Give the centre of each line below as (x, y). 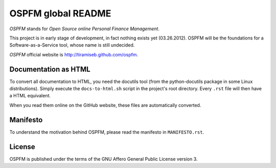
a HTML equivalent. (30, 96)
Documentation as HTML (50, 69)
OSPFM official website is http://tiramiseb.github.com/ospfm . (74, 54)
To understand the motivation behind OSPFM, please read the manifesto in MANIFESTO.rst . (107, 132)
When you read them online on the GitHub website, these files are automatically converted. (105, 105)
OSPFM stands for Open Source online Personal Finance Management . (84, 29)
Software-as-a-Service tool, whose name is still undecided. (72, 45)
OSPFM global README (60, 13)
